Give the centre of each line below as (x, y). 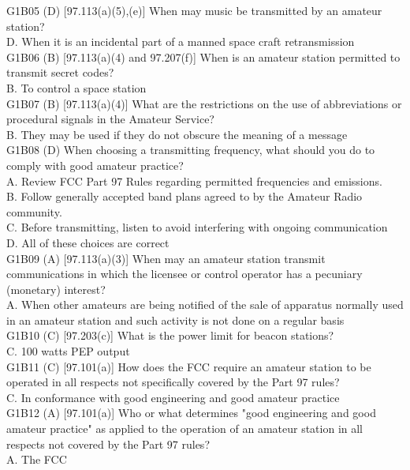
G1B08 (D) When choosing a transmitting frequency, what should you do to (191, 150)
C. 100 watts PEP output (68, 351)
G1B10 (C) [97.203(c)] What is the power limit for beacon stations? (170, 335)
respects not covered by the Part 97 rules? (108, 444)
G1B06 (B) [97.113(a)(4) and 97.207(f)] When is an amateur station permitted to (203, 56)
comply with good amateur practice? (95, 165)
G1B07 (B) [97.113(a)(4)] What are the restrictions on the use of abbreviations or (204, 103)
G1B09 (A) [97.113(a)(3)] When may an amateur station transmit (166, 258)
